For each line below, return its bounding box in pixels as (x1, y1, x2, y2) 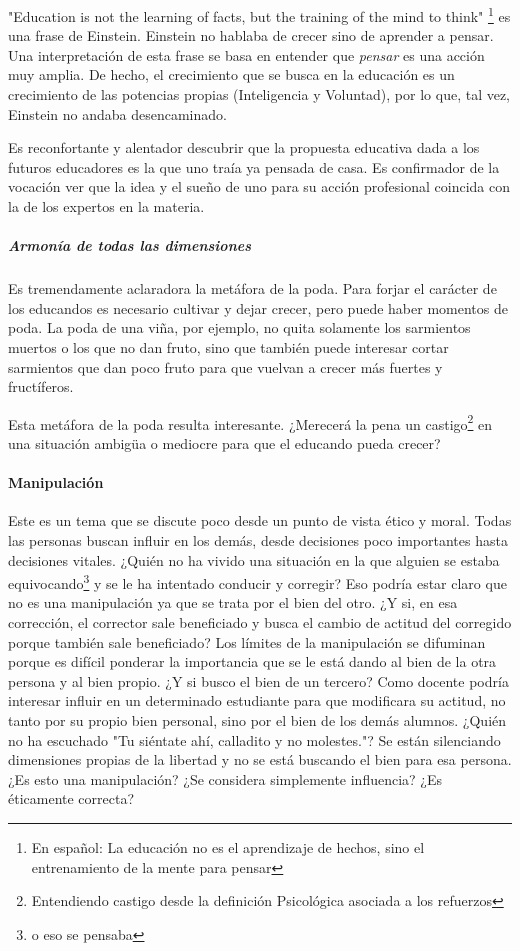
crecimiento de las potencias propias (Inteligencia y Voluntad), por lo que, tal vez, (8, 84, 511, 105)
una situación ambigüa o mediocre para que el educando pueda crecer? (8, 432, 441, 453)
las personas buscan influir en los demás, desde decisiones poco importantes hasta (8, 529, 508, 550)
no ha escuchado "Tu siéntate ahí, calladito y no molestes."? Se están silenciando (8, 729, 501, 750)
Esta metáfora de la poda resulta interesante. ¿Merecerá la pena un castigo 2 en (8, 410, 493, 434)
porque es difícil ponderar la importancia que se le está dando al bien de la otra (8, 651, 497, 672)
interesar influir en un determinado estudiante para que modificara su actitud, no (8, 690, 506, 711)
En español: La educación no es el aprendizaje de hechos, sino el (31, 836, 425, 857)
